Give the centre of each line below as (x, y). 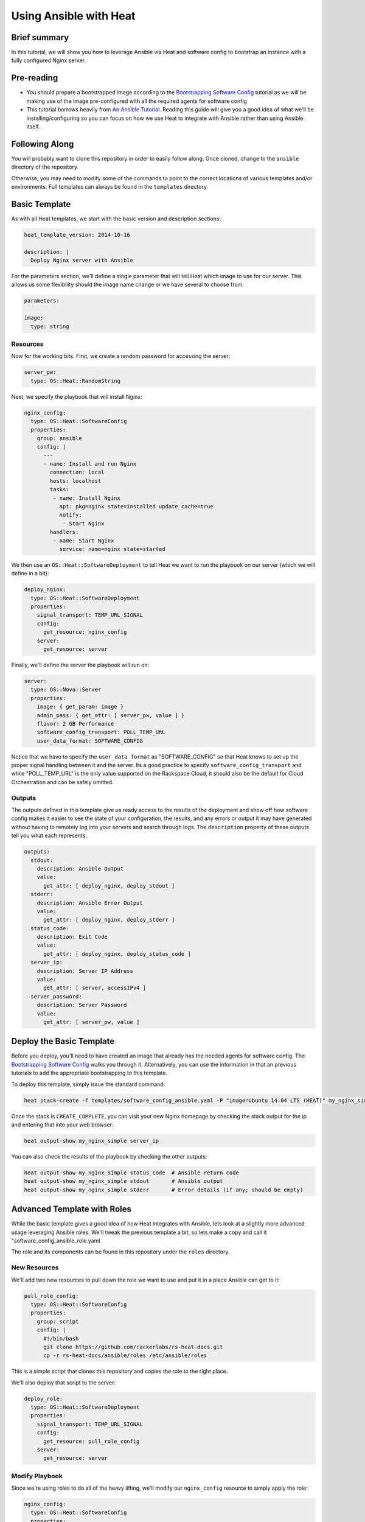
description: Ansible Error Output (90, 903)
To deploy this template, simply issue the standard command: (88, 1084)
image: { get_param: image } (80, 707)
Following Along (43, 144)
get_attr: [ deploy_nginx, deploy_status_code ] (117, 954)
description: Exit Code (72, 937)
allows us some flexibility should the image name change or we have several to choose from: (128, 285)
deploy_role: (43, 1398)
